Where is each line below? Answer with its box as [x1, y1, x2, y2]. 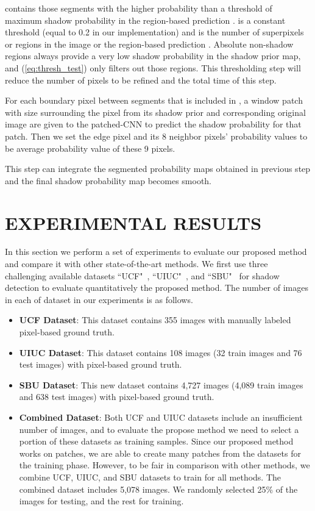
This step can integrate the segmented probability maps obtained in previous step [5, 162, 311, 175]
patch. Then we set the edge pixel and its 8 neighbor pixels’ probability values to [5, 129, 308, 142]
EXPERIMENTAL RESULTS [5, 210, 262, 235]
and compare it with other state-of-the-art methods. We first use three [5, 257, 268, 270]
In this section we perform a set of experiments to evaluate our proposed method [5, 245, 307, 258]
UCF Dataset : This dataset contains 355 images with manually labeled [19, 313, 291, 326]
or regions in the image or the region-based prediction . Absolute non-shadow [5, 37, 294, 50]
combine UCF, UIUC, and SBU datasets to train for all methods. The [19, 470, 281, 483]
